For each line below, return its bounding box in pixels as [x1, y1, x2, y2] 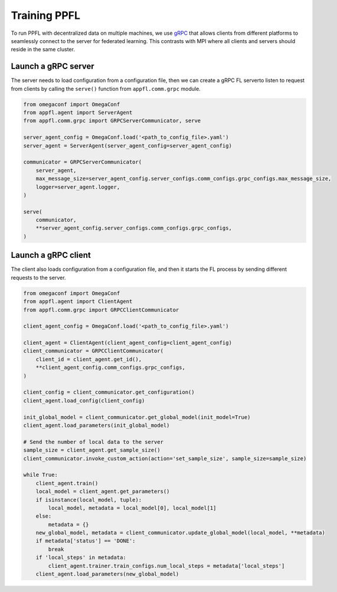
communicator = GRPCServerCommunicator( [23, 159, 142, 165]
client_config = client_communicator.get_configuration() [23, 389, 195, 395]
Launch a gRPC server [11, 61, 94, 71]
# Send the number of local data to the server [23, 439, 163, 445]
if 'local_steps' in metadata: [35, 554, 126, 561]
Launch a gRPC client [11, 250, 91, 260]
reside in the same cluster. [11, 46, 75, 53]
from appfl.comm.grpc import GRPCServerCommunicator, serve [23, 117, 201, 124]
